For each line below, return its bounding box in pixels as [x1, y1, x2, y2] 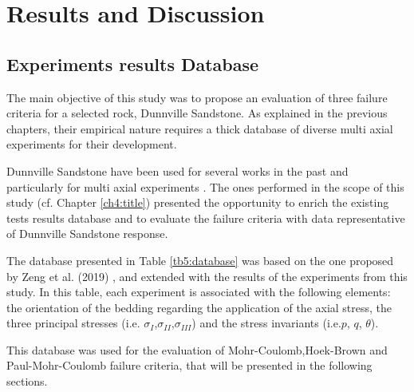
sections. [6, 373, 48, 390]
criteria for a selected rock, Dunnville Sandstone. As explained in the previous [6, 105, 388, 121]
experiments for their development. [6, 136, 177, 152]
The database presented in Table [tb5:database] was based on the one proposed [6, 251, 394, 268]
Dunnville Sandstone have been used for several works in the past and [6, 162, 349, 179]
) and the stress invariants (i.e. [191, 315, 341, 331]
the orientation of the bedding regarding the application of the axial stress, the [6, 299, 392, 315]
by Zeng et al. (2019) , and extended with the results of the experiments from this [6, 267, 408, 284]
